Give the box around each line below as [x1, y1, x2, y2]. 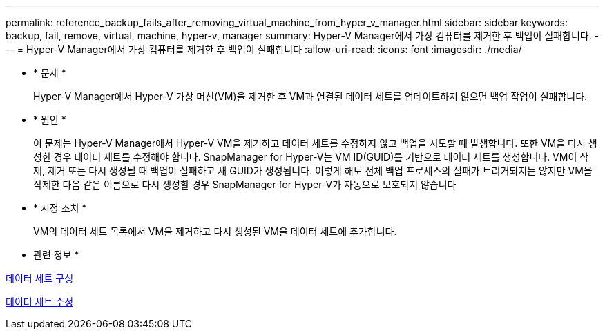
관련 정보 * [33, 249, 79, 261]
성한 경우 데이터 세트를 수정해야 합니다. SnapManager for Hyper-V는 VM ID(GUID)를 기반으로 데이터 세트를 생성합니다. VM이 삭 [33, 151, 589, 163]
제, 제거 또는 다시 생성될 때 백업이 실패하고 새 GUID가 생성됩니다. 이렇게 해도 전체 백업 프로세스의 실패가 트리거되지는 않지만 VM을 [33, 165, 593, 176]
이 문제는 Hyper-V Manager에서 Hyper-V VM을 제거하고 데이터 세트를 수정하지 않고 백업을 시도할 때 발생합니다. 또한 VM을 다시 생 [33, 137, 597, 149]
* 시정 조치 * [33, 202, 87, 214]
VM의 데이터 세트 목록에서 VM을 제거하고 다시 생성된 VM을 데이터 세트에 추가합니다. [33, 225, 397, 237]
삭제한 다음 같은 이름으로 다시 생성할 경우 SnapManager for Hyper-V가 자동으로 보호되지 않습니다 [33, 179, 457, 190]
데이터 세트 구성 [6, 272, 74, 284]
